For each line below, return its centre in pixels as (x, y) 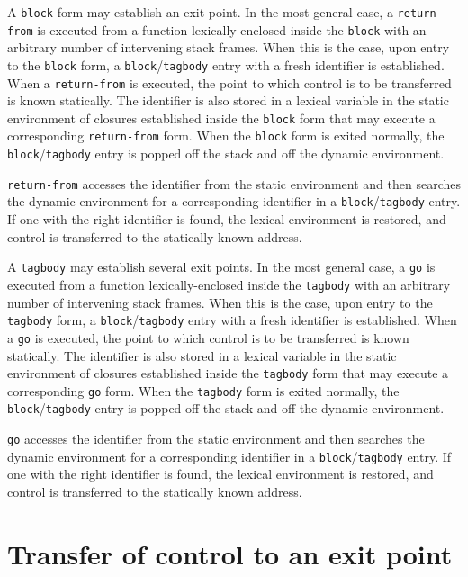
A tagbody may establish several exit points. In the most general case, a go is (221, 267)
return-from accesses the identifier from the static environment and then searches (234, 183)
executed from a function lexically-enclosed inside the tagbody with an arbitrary (229, 284)
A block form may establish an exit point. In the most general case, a (200, 12)
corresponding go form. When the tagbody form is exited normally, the (203, 390)
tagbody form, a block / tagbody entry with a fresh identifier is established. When (232, 320)
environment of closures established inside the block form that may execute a (221, 117)
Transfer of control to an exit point (230, 553)
